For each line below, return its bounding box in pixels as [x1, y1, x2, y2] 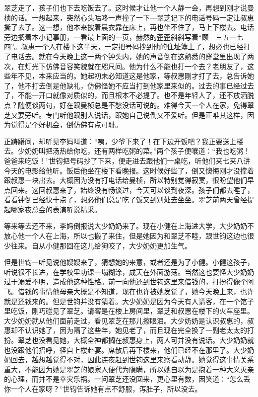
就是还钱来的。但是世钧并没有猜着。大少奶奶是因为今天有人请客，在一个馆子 [4, 296, 254, 306]
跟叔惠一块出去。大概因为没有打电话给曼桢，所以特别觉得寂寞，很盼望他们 [4, 175, 247, 185]
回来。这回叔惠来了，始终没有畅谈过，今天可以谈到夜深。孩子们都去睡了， [10, 184, 254, 195]
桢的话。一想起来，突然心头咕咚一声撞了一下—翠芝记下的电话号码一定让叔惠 [4, 12, 254, 22]
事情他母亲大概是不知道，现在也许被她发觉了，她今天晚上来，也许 [38, 286, 254, 297]
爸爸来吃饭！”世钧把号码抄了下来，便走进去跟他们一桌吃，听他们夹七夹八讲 [4, 155, 251, 165]
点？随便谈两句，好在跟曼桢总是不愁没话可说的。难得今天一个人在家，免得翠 [4, 99, 254, 110]
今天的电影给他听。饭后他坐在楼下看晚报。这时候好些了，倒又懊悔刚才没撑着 [4, 165, 254, 175]
